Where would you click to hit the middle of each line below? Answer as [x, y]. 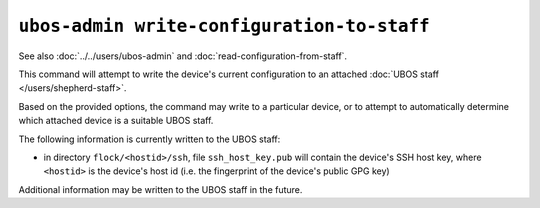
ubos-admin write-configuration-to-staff [224, 26]
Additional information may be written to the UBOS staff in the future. [160, 189]
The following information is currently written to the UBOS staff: [149, 139]
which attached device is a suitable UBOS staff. [116, 121]
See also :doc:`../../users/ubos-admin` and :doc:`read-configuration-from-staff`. [183, 56]
